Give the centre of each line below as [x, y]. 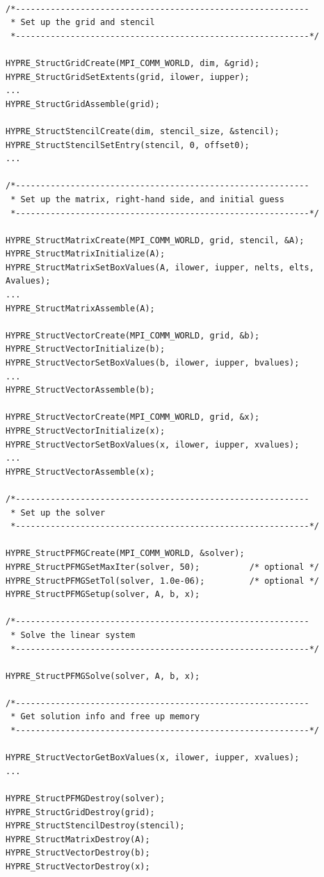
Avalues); [28, 281]
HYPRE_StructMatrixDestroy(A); [78, 839]
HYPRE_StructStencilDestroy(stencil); [95, 826]
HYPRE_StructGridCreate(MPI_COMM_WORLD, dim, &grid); [133, 63]
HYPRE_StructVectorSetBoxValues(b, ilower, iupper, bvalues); [153, 363]
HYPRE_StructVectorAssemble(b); [80, 390]
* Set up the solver [58, 513]
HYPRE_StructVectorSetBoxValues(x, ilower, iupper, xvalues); [153, 444]
